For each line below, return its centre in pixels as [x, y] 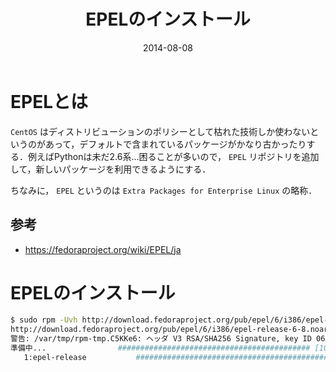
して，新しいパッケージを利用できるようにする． [111, 169]
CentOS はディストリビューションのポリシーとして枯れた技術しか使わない [160, 131]
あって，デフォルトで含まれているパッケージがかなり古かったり [175, 144]
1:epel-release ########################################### [176, 357]
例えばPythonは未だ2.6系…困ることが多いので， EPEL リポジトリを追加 [173, 156]
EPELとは [49, 101]
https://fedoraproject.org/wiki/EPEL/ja [103, 249]
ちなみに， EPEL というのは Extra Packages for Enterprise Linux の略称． [164, 190]
